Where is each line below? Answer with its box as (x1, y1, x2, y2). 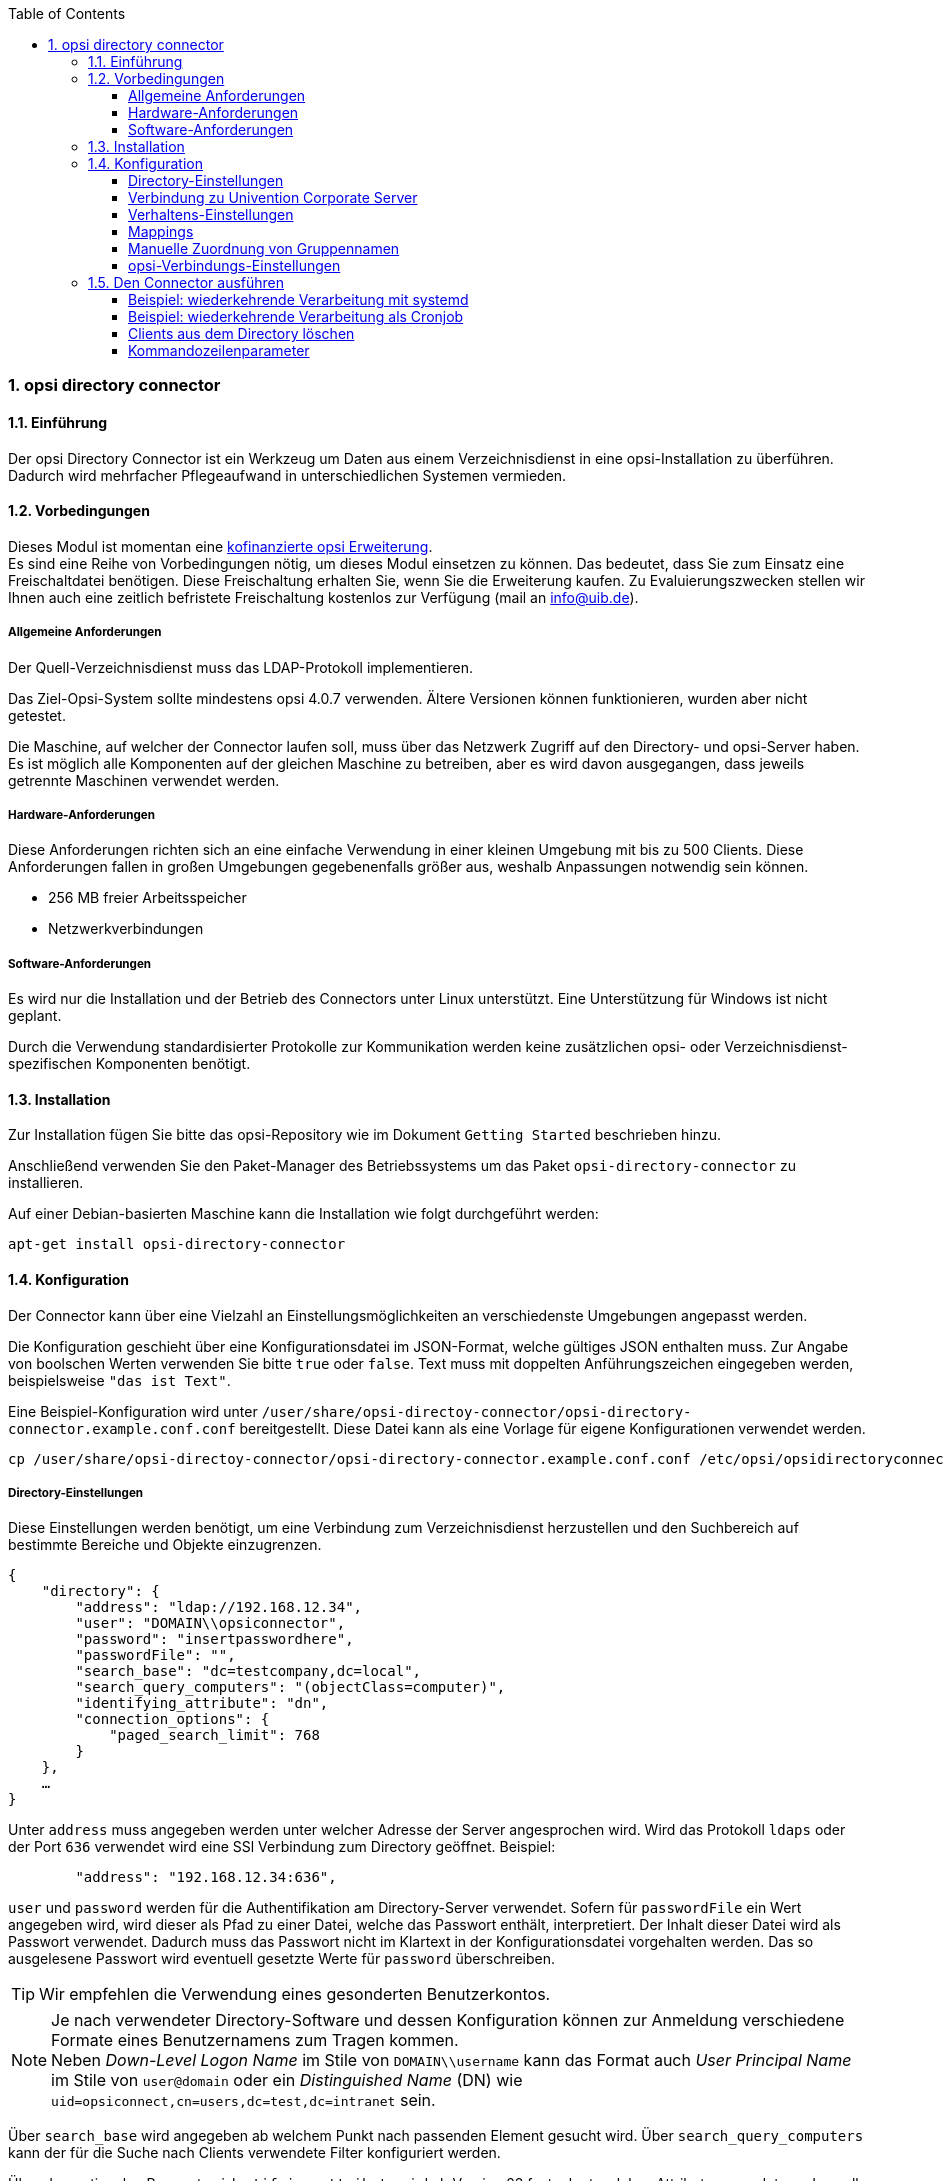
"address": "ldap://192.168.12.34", (75, 1599, 363, 1616)
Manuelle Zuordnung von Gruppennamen (128, 240, 400, 257)
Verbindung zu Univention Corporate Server (128, 189, 418, 206)
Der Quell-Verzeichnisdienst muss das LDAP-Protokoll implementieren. (8, 658, 473, 676)
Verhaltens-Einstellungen (128, 206, 294, 223)
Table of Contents (8, 5, 126, 22)
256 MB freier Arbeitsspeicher (48, 889, 247, 907)
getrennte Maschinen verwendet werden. (8, 771, 280, 789)
